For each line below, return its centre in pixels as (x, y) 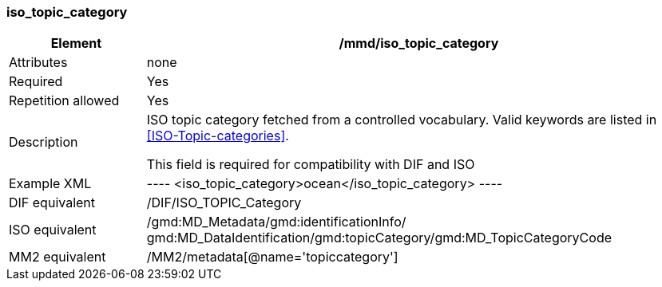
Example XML (50, 184)
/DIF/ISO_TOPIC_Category (224, 203)
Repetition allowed (64, 101)
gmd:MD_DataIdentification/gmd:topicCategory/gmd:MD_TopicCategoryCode (379, 238)
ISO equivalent (53, 230)
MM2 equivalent (57, 257)
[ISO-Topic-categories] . (218, 136)
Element (76, 43)
